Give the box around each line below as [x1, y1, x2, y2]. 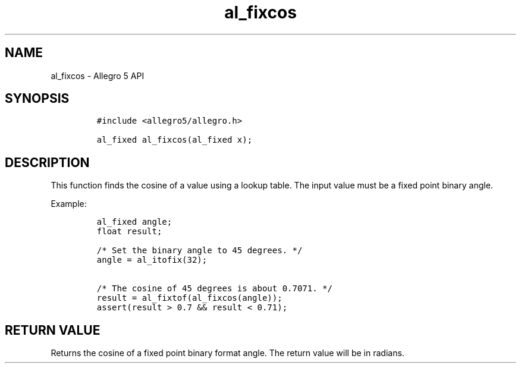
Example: [51, 199, 87, 209]
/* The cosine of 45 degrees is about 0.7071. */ [96, 284, 332, 294]
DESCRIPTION [5, 155, 90, 170]
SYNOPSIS [5, 91, 70, 106]
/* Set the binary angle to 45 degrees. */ [96, 246, 303, 256]
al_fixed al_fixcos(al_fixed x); [96, 135, 253, 145]
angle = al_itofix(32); [96, 255, 208, 265]
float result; [96, 227, 162, 237]
